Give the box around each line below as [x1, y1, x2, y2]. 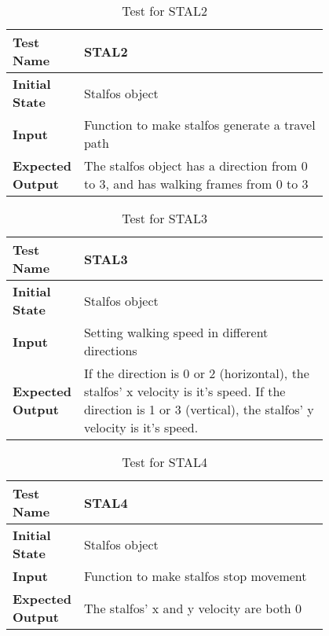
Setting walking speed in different [83, 323, 269, 341]
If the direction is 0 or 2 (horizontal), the [83, 364, 309, 382]
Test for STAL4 [122, 453, 207, 471]
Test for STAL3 [122, 209, 207, 227]
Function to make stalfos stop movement [83, 567, 307, 585]
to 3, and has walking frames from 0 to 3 [83, 175, 309, 193]
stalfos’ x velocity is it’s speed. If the [83, 382, 286, 400]
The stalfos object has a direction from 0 [83, 156, 308, 175]
